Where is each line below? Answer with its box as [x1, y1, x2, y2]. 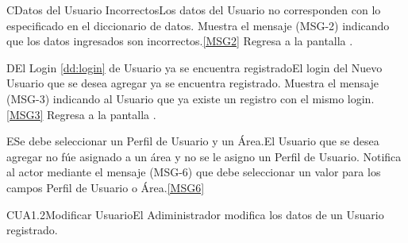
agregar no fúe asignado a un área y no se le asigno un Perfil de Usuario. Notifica [6, 148, 402, 164]
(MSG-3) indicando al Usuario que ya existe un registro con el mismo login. [6, 90, 375, 106]
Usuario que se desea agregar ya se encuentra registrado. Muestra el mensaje [6, 75, 379, 91]
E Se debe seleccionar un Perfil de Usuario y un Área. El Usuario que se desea [6, 133, 379, 149]
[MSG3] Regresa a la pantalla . [6, 106, 156, 122]
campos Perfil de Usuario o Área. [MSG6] [6, 179, 205, 195]
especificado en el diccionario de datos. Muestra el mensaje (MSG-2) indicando [6, 17, 390, 33]
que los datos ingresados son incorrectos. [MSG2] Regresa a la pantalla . [6, 33, 353, 49]
